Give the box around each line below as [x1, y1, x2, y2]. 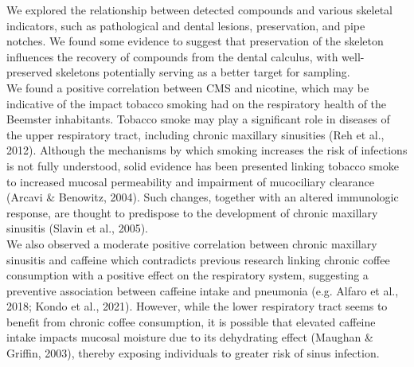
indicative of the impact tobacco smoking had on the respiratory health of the [6, 95, 387, 111]
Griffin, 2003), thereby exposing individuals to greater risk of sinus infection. [6, 345, 380, 361]
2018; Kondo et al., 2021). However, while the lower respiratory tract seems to [6, 298, 388, 314]
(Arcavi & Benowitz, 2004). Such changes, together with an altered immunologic [6, 189, 399, 205]
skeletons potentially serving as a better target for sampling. [56, 64, 350, 80]
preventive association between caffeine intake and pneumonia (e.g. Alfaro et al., [6, 282, 399, 299]
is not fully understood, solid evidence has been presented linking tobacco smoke [6, 157, 399, 174]
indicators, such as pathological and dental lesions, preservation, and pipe [6, 17, 365, 33]
